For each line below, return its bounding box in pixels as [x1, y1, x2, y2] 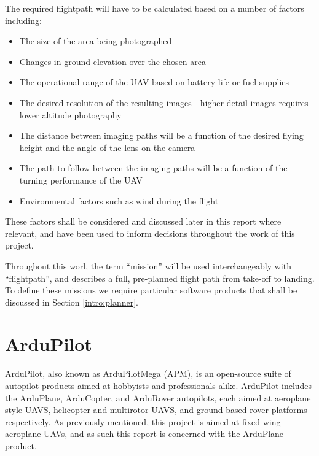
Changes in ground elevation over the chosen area [19, 55, 206, 68]
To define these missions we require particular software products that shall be [5, 284, 297, 296]
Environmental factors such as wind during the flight [19, 194, 219, 207]
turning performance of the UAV [19, 173, 143, 186]
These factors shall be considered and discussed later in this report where [5, 215, 282, 228]
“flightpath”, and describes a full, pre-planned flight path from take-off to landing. [5, 271, 315, 284]
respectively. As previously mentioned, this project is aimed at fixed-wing [5, 415, 281, 428]
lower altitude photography [19, 108, 122, 121]
